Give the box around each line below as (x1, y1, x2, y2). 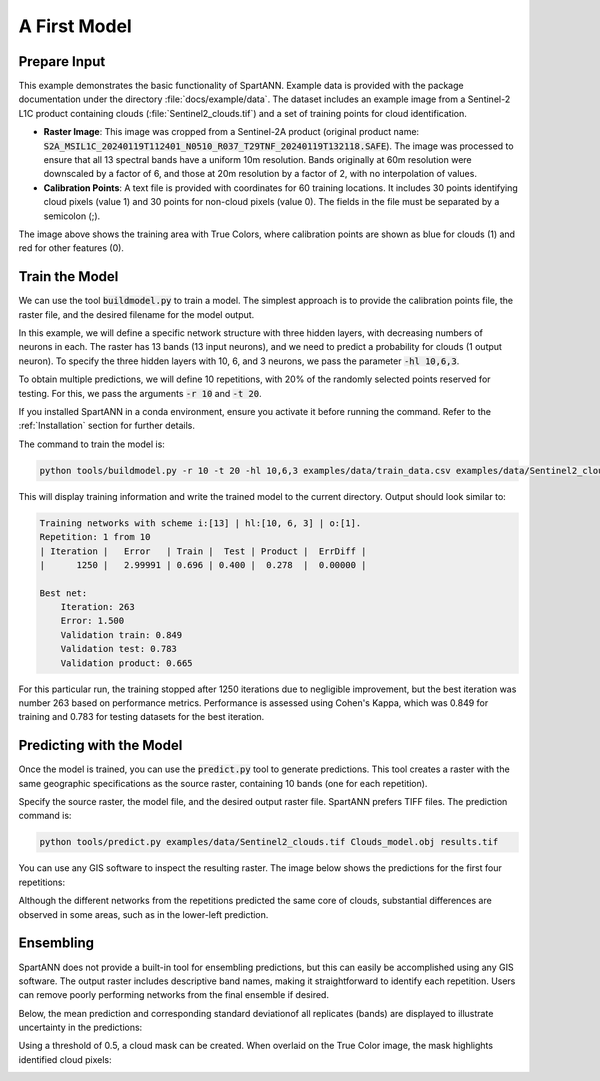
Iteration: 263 (60, 601, 135, 613)
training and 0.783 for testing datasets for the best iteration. (18, 711, 265, 723)
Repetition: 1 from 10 (39, 531, 151, 543)
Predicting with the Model (18, 737, 183, 754)
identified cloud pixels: (18, 1053, 112, 1065)
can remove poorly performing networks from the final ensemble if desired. (18, 989, 330, 1001)
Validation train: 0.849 (60, 629, 183, 640)
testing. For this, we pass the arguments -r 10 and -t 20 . (18, 387, 262, 399)
